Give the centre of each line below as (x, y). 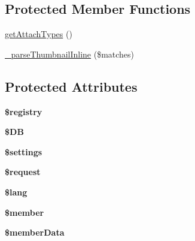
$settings (24, 151)
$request (23, 172)
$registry (24, 111)
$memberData (35, 232)
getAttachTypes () (39, 34)
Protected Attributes (71, 86)
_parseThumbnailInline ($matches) (70, 54)
